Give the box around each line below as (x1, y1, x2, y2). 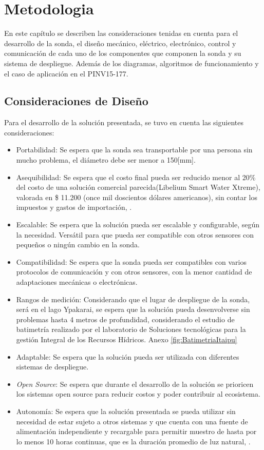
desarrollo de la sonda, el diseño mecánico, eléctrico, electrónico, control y (4, 37, 236, 48)
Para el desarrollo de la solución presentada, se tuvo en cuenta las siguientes (4, 117, 243, 128)
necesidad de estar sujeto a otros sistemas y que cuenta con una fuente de (16, 416, 248, 426)
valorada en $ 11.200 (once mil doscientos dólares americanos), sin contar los (16, 191, 257, 202)
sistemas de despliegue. (16, 361, 89, 372)
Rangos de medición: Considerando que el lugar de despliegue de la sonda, (16, 294, 250, 304)
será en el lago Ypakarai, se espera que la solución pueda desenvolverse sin (16, 304, 250, 315)
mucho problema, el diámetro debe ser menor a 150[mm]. (16, 154, 196, 165)
